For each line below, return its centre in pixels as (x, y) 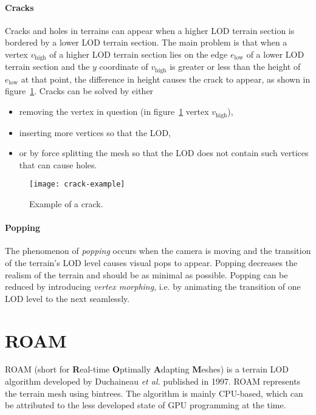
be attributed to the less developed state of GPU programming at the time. (146, 405)
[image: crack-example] (77, 184)
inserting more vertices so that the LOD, (95, 132)
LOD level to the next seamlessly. (67, 298)
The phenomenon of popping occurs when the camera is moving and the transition (158, 251)
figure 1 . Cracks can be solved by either (79, 91)
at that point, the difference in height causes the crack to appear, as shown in (166, 79)
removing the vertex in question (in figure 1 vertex (114, 111)
